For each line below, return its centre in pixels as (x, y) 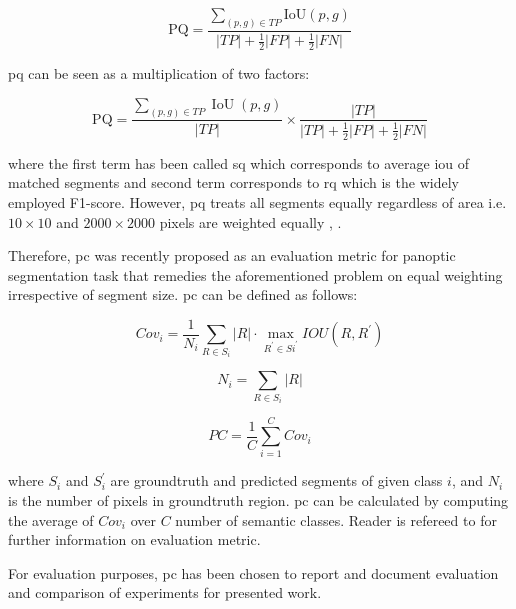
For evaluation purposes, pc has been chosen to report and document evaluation (253, 572)
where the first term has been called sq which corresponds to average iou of (239, 162)
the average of (51, 519)
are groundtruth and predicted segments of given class (276, 480)
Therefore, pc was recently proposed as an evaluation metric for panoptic (232, 255)
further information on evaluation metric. (134, 539)
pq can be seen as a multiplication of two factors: (159, 73)
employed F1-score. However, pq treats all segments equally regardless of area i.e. (257, 201)
